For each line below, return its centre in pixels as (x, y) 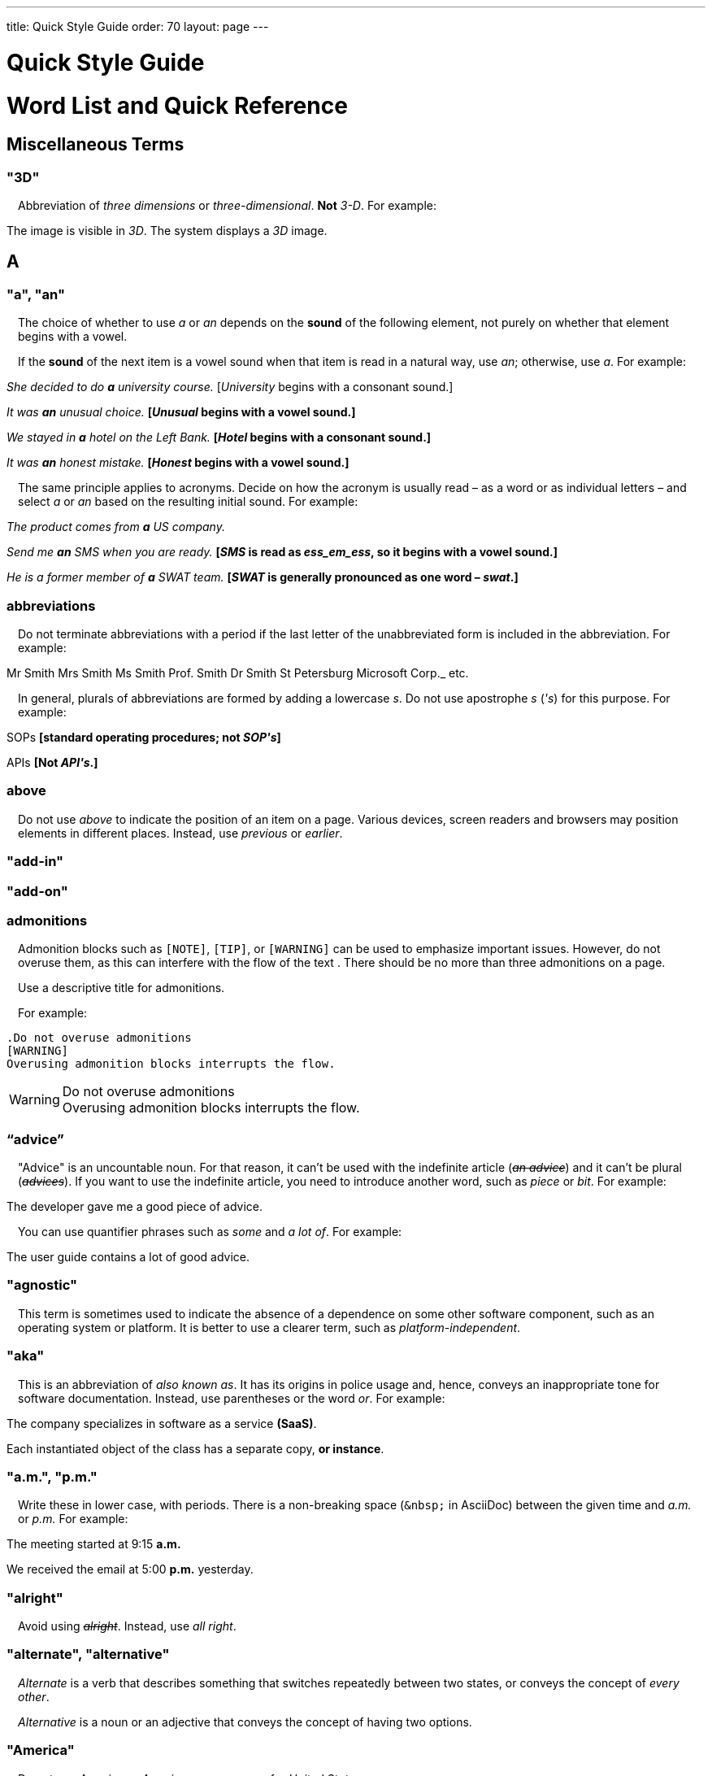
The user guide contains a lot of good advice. (128, 1257)
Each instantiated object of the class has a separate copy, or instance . (195, 1448)
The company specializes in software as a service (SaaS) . (162, 1423)
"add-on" (37, 891)
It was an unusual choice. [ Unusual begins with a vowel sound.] (181, 412)
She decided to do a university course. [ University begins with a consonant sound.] (230, 387)
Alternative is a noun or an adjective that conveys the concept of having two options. (245, 1722)
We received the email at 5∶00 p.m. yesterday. (130, 1569)
